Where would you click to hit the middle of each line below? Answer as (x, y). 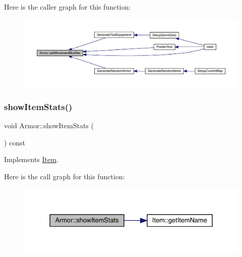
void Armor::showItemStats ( (49, 125)
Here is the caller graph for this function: (68, 7)
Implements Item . (31, 159)
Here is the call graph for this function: (65, 176)
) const (15, 142)
